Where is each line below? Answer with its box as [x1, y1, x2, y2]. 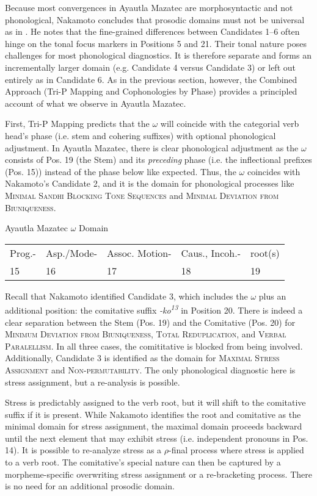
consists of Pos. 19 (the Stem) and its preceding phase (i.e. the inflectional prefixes [5, 153, 312, 166]
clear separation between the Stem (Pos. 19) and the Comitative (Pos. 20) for [5, 315, 296, 328]
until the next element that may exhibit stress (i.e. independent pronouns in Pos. [5, 431, 308, 444]
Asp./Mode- [45, 245, 98, 260]
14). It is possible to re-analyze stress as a [5, 444, 162, 456]
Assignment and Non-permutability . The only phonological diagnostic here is [5, 363, 296, 376]
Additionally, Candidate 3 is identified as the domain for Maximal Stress [5, 351, 280, 364]
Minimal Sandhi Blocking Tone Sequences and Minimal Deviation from [5, 189, 279, 201]
